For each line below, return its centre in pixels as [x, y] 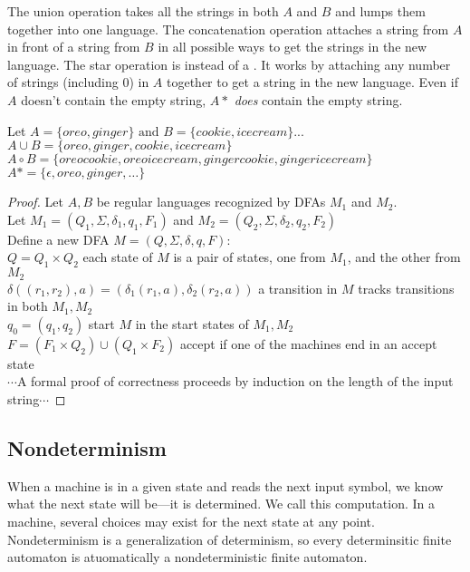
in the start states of [192, 323]
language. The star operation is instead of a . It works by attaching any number [229, 64]
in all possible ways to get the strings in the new [293, 47]
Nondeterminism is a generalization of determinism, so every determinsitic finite [230, 539]
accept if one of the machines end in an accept [308, 343]
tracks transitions [406, 288]
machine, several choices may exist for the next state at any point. [191, 521]
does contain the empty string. [318, 99]
